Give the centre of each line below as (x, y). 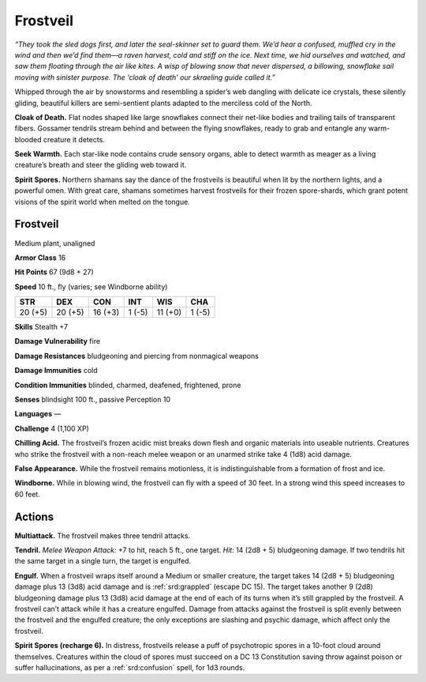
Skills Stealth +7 (41, 327)
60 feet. (28, 494)
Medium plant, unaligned (55, 243)
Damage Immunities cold (56, 371)
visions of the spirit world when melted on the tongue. (103, 202)
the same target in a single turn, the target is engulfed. (103, 561)
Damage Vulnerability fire (58, 341)
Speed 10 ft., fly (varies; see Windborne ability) (91, 286)
